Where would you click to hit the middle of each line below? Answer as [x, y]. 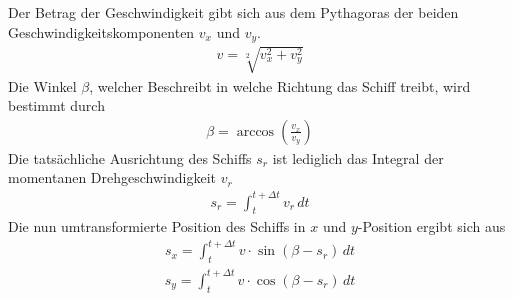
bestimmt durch [56, 105]
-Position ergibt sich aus [431, 226]
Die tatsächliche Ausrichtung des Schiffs [130, 157]
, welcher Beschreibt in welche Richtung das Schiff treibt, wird [280, 85]
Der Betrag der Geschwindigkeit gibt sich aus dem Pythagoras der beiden [233, 12]
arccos [255, 131]
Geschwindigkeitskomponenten [101, 31]
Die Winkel [42, 85]
